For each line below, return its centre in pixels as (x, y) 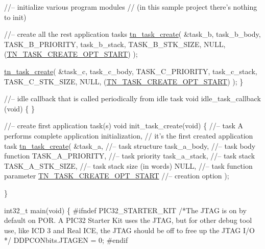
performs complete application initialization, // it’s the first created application (129, 135)
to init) (15, 17)
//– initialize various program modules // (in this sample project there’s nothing (131, 7)
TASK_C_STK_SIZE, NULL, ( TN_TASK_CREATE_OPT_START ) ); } (124, 81)
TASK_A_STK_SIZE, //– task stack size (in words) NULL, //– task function (128, 165)
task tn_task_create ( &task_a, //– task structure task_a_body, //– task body (130, 145)
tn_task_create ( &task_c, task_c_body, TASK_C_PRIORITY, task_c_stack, (131, 71)
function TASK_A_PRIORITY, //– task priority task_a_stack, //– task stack (130, 156)
